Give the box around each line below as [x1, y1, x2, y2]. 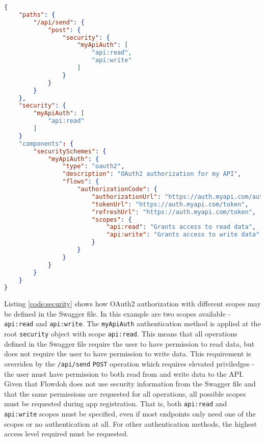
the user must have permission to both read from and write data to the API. [4, 368, 244, 379]
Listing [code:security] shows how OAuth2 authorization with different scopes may [4, 298, 261, 309]
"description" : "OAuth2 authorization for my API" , [62, 170, 242, 178]
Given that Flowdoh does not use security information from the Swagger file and [4, 378, 256, 389]
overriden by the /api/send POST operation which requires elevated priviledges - [4, 358, 254, 369]
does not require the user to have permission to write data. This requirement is [4, 348, 251, 359]
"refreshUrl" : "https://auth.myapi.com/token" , [91, 208, 256, 216]
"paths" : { [18, 11, 56, 18]
